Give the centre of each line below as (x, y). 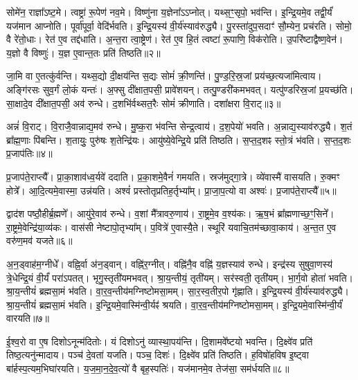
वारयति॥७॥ (28, 318)
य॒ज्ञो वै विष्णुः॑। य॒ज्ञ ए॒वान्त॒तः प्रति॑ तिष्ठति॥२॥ (83, 52)
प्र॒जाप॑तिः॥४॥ (29, 153)
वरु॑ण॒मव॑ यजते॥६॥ (39, 241)
